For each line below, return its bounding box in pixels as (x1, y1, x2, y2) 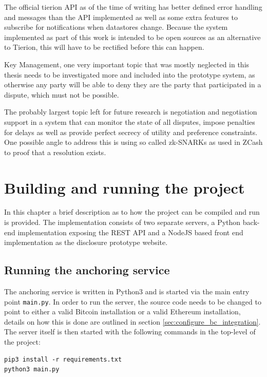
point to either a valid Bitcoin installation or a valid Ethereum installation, (4, 306, 241, 317)
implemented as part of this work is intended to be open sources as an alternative (4, 31, 261, 42)
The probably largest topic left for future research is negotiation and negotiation (4, 106, 257, 117)
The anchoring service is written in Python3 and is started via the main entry (4, 286, 250, 297)
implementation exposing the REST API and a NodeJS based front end (17, 227, 243, 237)
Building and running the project (4, 177, 245, 198)
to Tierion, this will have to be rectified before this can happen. (4, 42, 204, 52)
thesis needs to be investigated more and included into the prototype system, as (4, 69, 255, 80)
